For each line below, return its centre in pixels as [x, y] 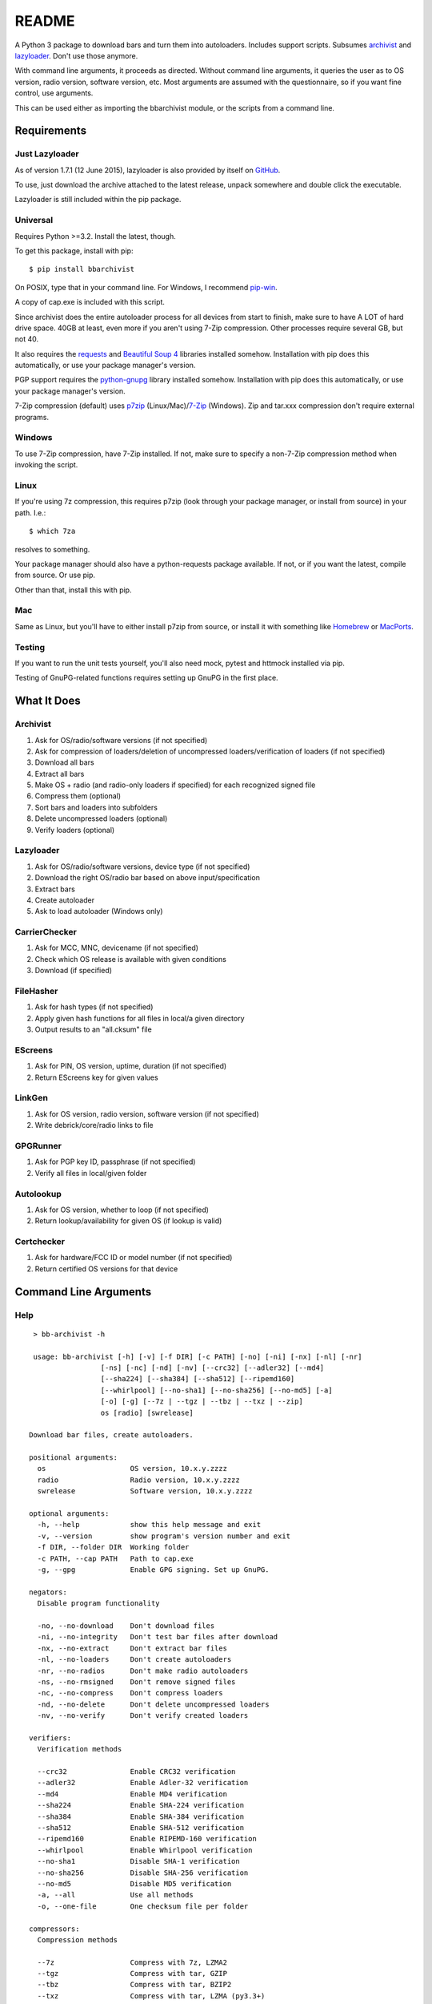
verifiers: [50, 1738]
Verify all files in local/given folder [91, 1173]
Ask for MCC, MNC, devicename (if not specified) [117, 948]
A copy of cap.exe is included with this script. [90, 302]
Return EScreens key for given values [97, 1077]
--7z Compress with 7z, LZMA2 [132, 1962]
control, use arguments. [54, 93]
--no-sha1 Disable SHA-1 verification [138, 1861]
